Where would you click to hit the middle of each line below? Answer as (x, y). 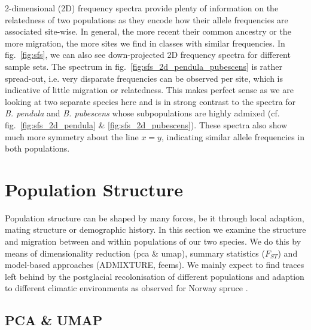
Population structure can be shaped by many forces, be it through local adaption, (155, 218)
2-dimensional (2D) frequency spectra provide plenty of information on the (142, 8)
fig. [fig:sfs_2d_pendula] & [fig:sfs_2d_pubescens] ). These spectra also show (146, 124)
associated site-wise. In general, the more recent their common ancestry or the (148, 31)
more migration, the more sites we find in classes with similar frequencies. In (145, 43)
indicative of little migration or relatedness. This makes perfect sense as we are (149, 90)
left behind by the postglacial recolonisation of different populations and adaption (155, 276)
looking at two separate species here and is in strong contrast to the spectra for (150, 101)
